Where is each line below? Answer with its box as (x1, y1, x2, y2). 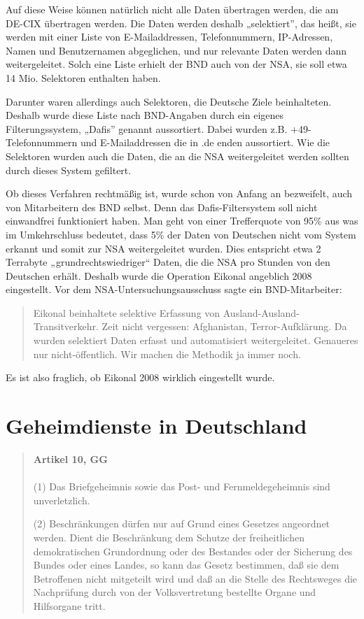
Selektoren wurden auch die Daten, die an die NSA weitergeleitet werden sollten (6, 148, 349, 163)
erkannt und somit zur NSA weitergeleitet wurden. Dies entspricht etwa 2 (6, 241, 321, 255)
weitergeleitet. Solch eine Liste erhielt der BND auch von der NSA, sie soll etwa (6, 57, 347, 71)
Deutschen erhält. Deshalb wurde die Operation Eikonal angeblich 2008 (6, 268, 312, 283)
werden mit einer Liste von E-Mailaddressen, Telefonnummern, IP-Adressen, (6, 29, 333, 44)
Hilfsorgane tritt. (33, 598, 106, 613)
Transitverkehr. (33, 319, 99, 334)
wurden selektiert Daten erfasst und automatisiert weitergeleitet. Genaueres (33, 333, 358, 348)
